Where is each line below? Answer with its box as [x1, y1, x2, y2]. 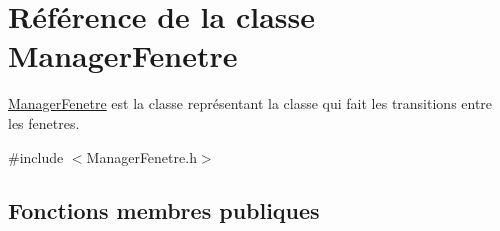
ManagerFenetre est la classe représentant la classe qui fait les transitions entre [8, 93, 493, 114]
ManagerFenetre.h [86, 146, 197, 167]
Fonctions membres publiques [8, 195, 320, 226]
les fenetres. [8, 112, 80, 133]
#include [8, 146, 64, 167]
